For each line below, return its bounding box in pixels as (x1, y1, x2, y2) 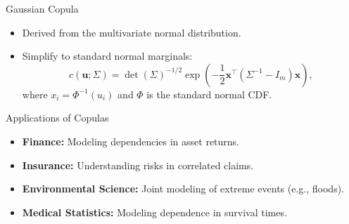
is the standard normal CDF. (146, 86, 272, 101)
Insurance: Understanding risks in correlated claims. (22, 157, 254, 172)
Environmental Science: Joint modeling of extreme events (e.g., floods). (22, 181, 344, 196)
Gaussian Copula (6, 1, 79, 15)
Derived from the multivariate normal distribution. (22, 25, 241, 39)
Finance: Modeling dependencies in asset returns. (22, 133, 240, 148)
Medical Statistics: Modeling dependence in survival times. (22, 204, 287, 219)
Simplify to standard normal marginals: (22, 48, 193, 63)
